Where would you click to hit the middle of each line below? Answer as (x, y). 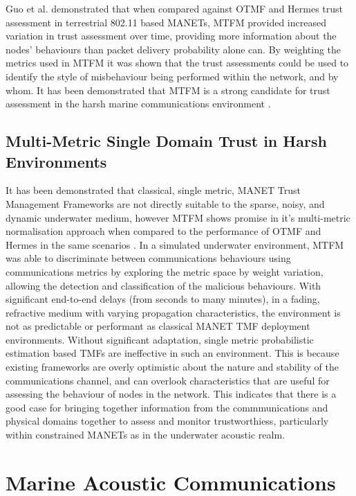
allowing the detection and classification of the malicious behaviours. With (163, 285)
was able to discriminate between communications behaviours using (148, 258)
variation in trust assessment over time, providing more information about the (171, 36)
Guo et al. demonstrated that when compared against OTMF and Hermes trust (175, 8)
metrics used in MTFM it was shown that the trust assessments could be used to (177, 63)
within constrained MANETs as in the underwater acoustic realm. (145, 435)
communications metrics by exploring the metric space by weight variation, (165, 271)
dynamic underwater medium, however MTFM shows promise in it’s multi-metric (178, 217)
